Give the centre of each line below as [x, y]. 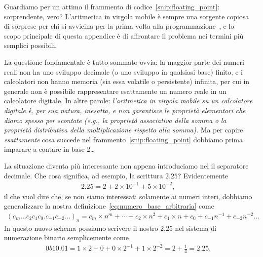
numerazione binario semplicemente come [66, 237]
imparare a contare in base [44, 149]
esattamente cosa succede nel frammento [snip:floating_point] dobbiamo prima [124, 139]
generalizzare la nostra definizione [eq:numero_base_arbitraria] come [109, 206]
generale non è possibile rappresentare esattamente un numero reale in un [115, 91]
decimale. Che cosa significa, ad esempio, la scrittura [84, 175]
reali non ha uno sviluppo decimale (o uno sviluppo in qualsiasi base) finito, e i [123, 71]
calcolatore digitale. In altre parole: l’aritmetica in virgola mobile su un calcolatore [128, 101]
